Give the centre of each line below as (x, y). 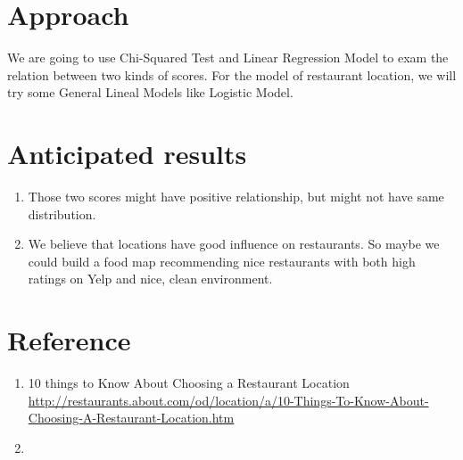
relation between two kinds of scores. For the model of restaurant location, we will (232, 74)
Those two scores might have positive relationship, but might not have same (236, 197)
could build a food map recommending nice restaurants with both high (222, 261)
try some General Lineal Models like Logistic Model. (150, 92)
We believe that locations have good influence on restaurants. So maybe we (234, 244)
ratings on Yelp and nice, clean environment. (150, 279)
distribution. (62, 214)
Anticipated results (127, 154)
